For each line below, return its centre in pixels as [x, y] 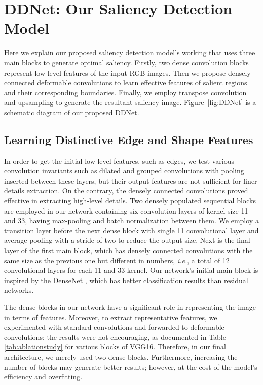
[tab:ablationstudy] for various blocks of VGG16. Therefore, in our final [115, 347]
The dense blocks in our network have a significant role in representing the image [130, 307]
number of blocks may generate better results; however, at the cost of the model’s [131, 366]
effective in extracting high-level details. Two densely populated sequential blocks [130, 201]
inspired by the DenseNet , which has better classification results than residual [126, 280]
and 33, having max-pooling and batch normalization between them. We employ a [131, 220]
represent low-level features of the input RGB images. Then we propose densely [127, 72]
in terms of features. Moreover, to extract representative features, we [111, 317]
